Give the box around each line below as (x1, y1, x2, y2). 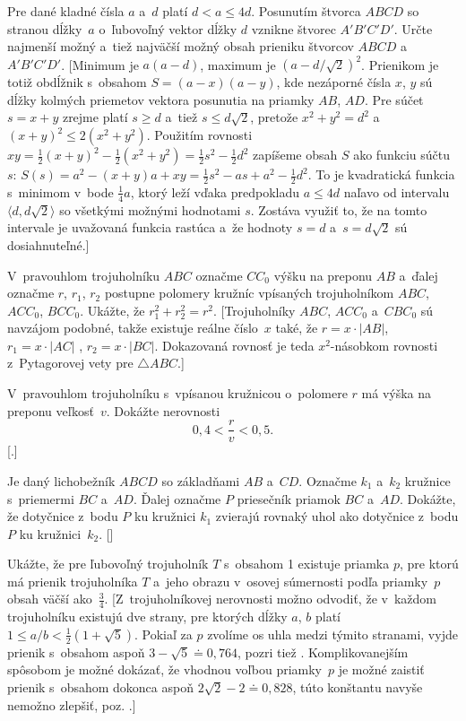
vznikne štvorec (251, 19, 336, 38)
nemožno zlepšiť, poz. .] (7, 695, 136, 714)
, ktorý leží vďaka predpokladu (130, 182, 300, 201)
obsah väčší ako (7, 589, 92, 608)
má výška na (361, 384, 432, 403)
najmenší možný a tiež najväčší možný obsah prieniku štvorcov (7, 37, 354, 56)
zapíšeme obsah (253, 145, 338, 164)
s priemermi (7, 489, 74, 508)
